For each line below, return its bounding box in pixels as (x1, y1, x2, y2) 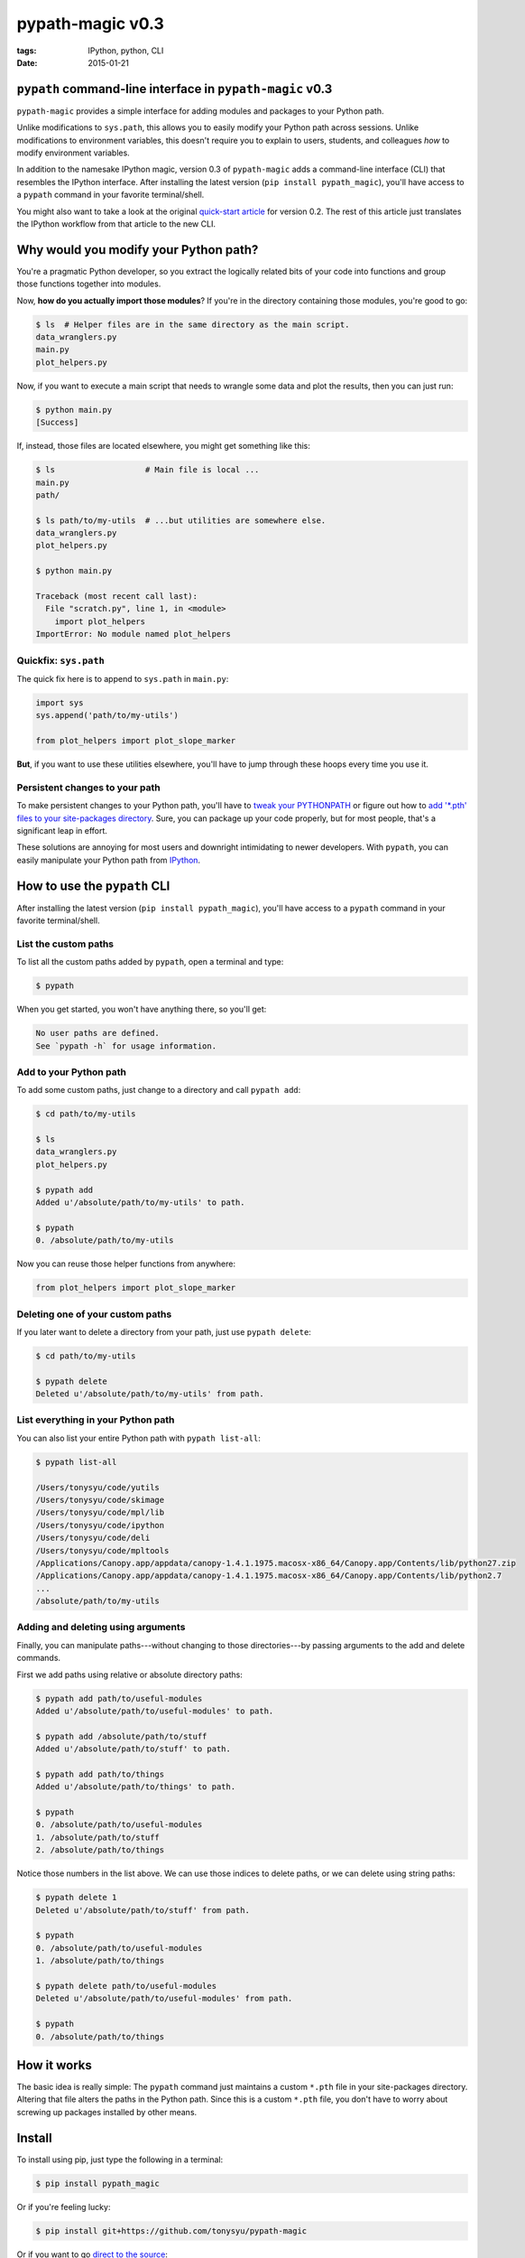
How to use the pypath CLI (16, 878, 170, 893)
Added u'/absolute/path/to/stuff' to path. (35, 1744, 232, 1754)
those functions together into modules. (16, 278, 161, 289)
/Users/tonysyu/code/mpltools (35, 1545, 170, 1555)
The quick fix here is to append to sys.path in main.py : (16, 673, 229, 684)
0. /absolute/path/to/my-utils (35, 1236, 175, 1246)
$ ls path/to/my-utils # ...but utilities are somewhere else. (35, 515, 327, 526)
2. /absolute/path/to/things (35, 1845, 165, 1855)
